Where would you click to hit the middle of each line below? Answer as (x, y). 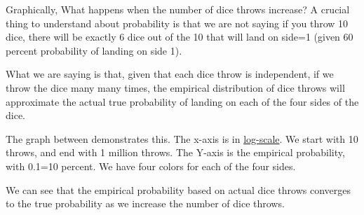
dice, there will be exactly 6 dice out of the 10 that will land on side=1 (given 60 (180, 37)
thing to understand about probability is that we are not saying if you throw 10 (177, 23)
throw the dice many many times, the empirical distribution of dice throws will (175, 87)
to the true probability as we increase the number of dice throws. (145, 203)
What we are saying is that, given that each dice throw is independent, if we (170, 74)
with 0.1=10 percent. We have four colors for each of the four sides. (151, 166)
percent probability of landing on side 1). (94, 50)
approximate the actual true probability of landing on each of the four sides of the (182, 101)
